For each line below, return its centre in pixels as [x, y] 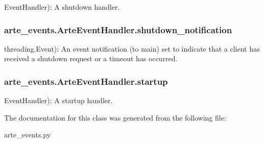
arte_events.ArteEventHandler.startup [86, 81]
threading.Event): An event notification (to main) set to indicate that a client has [132, 48]
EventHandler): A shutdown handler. [62, 7]
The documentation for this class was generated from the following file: [115, 117]
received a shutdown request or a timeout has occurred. [91, 58]
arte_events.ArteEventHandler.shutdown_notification [118, 29]
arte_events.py [28, 135]
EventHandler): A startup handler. [58, 100]
